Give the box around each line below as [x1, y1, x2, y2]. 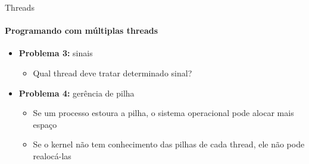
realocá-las [33, 149, 71, 162]
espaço [33, 118, 57, 130]
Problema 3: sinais [18, 47, 93, 59]
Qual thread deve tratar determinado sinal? [33, 66, 192, 79]
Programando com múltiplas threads [5, 24, 158, 37]
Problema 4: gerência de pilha [18, 86, 135, 99]
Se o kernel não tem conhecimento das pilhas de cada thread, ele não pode [33, 138, 305, 150]
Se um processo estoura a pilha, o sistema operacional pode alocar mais [33, 107, 294, 119]
